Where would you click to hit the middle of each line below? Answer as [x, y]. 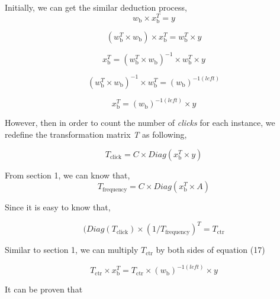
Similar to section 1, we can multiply [72, 250]
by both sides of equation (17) [210, 250]
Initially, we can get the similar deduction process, [96, 7]
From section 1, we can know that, [67, 175]
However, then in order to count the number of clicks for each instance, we [140, 123]
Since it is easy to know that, [58, 207]
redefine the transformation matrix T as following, [96, 134]
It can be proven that [44, 289]
